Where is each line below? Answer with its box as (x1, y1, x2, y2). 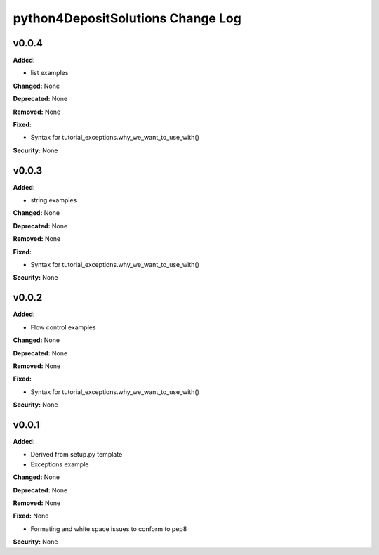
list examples (30, 69, 69, 77)
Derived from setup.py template (30, 450, 123, 459)
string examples (30, 196, 77, 204)
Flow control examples (30, 323, 96, 332)
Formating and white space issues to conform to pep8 (30, 524, 187, 533)
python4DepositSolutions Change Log (13, 11, 241, 26)
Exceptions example (30, 460, 89, 469)
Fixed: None (13, 511, 49, 520)
